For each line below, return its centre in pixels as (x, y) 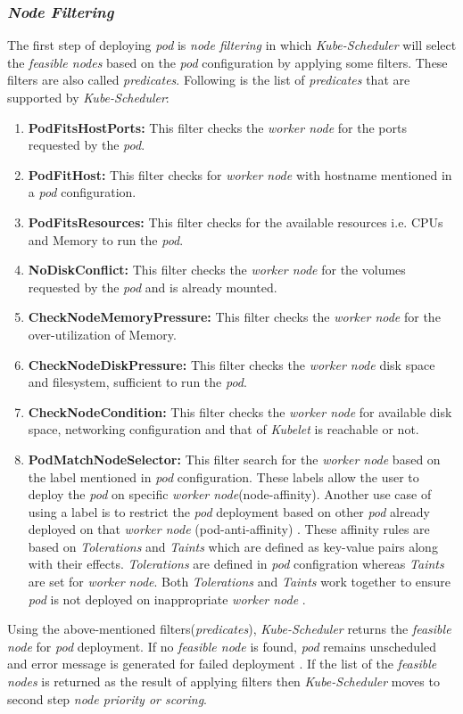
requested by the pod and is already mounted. (153, 287)
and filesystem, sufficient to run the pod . (137, 382)
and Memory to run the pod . (106, 239)
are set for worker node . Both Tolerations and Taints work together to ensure (239, 582)
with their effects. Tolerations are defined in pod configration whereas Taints (236, 564)
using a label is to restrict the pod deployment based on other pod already (229, 511)
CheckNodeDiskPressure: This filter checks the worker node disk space (231, 364)
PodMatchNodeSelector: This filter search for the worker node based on (234, 459)
